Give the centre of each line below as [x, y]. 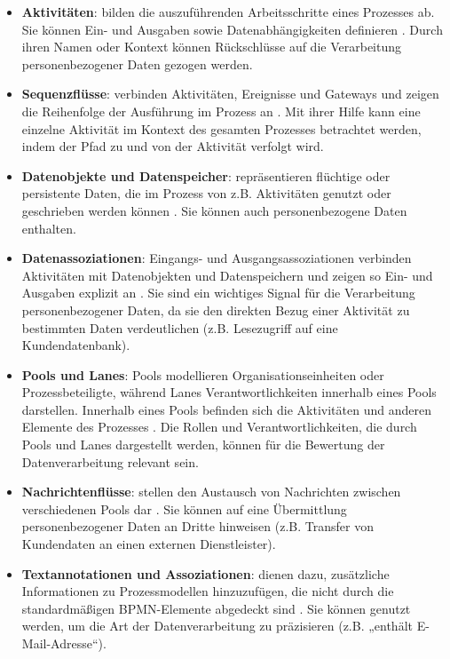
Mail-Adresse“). [64, 643]
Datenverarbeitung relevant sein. [110, 461]
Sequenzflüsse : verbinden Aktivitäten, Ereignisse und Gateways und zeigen [230, 94]
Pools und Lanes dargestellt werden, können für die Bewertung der [203, 445]
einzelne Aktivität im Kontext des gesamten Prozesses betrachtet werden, [221, 128]
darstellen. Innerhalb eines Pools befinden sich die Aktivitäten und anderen [226, 409]
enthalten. [49, 228]
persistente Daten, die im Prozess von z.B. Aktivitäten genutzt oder [206, 193]
